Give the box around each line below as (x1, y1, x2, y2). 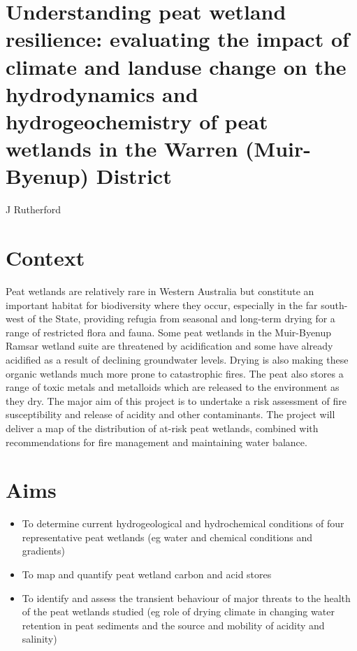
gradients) (22, 543, 65, 558)
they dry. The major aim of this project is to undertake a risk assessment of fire (6, 393, 347, 408)
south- (321, 297, 348, 312)
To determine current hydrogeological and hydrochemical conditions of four (22, 516, 344, 531)
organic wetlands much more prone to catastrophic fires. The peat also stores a (6, 366, 344, 380)
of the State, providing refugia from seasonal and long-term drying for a (27, 311, 335, 326)
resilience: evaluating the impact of (6, 24, 349, 53)
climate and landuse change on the (6, 52, 347, 80)
